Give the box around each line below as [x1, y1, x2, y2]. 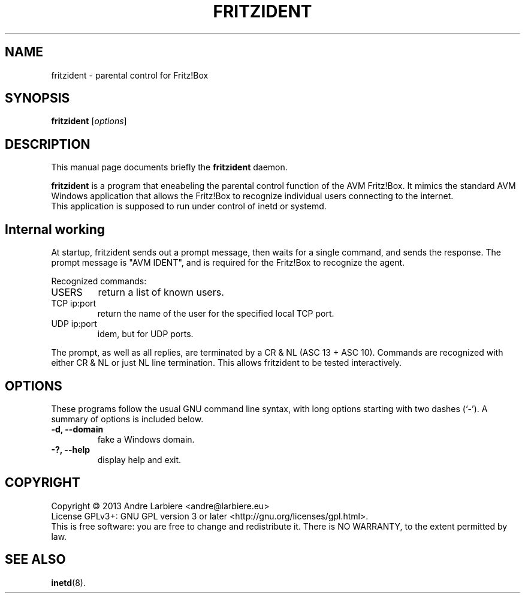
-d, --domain [51, 423, 104, 434]
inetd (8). [51, 577, 86, 588]
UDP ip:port [51, 318, 97, 329]
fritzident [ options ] [51, 116, 127, 127]
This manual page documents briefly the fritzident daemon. [51, 162, 288, 173]
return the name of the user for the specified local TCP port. [97, 308, 334, 319]
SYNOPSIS [5, 91, 70, 106]
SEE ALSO [5, 552, 66, 567]
